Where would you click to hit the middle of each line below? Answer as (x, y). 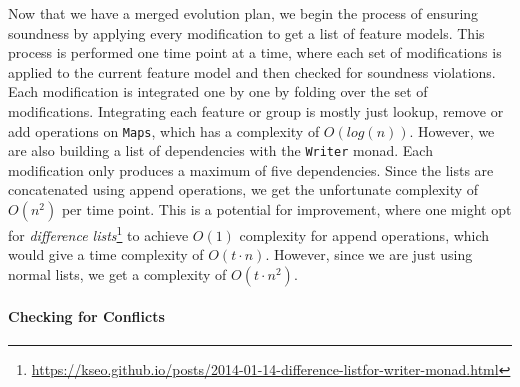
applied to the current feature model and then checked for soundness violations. (252, 71)
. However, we (452, 130)
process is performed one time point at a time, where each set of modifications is (255, 52)
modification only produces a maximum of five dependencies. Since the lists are (251, 169)
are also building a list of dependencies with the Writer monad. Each (220, 150)
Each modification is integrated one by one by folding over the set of (218, 91)
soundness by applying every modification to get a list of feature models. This (246, 32)
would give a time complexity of (106, 254)
